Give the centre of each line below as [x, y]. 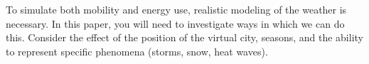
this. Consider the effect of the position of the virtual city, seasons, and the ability [184, 37]
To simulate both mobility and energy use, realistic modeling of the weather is [176, 9]
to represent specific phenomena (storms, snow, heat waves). [137, 51]
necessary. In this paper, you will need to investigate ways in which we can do [175, 23]
